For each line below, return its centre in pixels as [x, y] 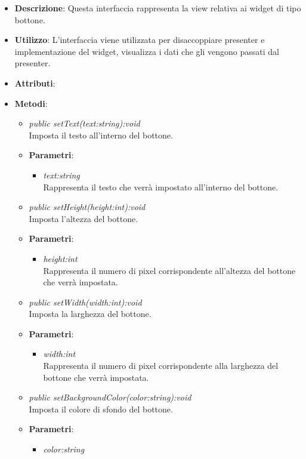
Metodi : [31, 103]
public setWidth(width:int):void [85, 302]
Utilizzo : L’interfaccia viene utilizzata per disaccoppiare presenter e [140, 40]
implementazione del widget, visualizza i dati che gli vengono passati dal [147, 51]
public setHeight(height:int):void [87, 207]
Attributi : [35, 83]
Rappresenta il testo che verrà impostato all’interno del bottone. [161, 187]
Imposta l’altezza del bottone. [84, 218]
